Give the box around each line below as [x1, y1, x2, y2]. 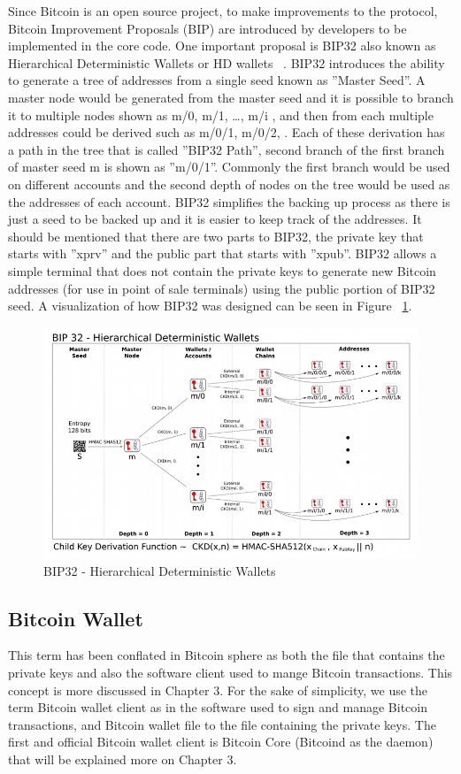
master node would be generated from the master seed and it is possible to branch [8, 88, 454, 106]
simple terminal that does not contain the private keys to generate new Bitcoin [8, 261, 436, 280]
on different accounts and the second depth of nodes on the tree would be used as [8, 174, 450, 193]
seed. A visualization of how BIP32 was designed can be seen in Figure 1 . [8, 296, 412, 315]
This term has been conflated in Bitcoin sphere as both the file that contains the [8, 646, 445, 664]
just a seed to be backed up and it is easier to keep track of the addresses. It [8, 210, 422, 228]
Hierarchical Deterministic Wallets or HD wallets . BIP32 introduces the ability [8, 53, 445, 72]
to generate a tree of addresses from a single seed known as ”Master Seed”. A [8, 71, 426, 89]
